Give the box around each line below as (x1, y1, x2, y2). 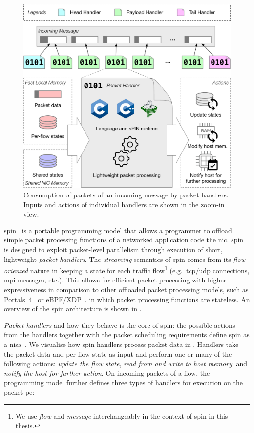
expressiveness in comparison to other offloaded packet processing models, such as (4, 284, 249, 294)
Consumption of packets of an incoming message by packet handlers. (23, 189, 229, 199)
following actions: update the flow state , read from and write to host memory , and (4, 358, 248, 368)
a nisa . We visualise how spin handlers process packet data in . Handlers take (4, 339, 239, 349)
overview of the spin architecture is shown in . (4, 303, 142, 314)
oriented (4, 265, 28, 275)
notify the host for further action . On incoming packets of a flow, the (4, 368, 210, 378)
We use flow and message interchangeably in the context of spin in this (15, 411, 228, 421)
